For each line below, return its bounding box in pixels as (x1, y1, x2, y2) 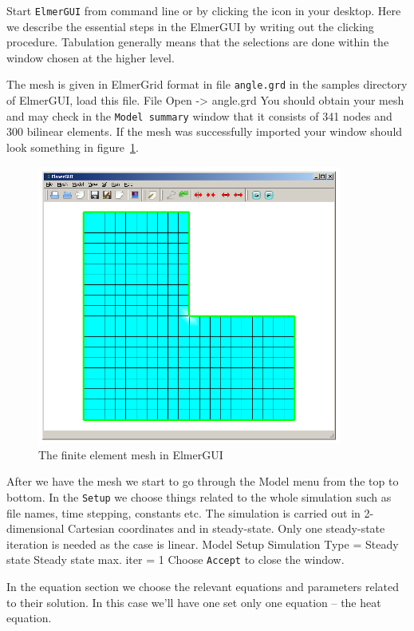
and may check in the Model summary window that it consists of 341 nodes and (6, 107, 392, 124)
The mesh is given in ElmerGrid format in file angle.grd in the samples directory (6, 76, 408, 93)
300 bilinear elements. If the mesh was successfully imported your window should (6, 123, 403, 140)
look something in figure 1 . (6, 138, 139, 155)
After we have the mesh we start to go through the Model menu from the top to (6, 473, 399, 490)
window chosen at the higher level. (6, 49, 175, 65)
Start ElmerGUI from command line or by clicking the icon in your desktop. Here (6, 2, 401, 18)
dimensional (6, 520, 65, 537)
